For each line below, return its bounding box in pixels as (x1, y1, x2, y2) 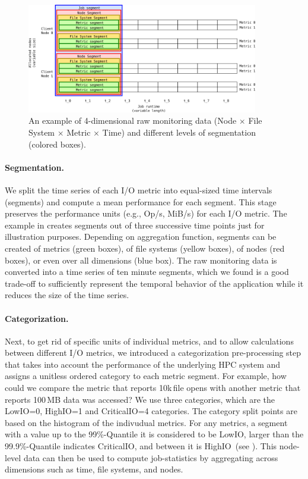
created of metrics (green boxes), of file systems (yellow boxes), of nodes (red (5, 242, 285, 254)
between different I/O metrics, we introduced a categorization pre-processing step (5, 346, 301, 359)
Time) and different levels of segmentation (102, 126, 256, 138)
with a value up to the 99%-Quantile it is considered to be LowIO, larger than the (5, 428, 304, 440)
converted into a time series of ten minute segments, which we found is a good (5, 265, 289, 278)
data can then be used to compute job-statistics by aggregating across (23, 451, 278, 464)
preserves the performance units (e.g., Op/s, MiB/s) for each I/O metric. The (5, 207, 287, 220)
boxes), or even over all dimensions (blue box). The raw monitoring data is (5, 253, 277, 266)
